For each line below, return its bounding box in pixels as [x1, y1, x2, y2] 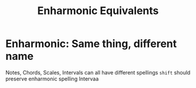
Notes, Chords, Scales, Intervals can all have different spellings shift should [5, 69, 191, 76]
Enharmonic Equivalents [37, 4, 159, 18]
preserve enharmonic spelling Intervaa [5, 75, 99, 82]
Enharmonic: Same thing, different [5, 37, 177, 50]
